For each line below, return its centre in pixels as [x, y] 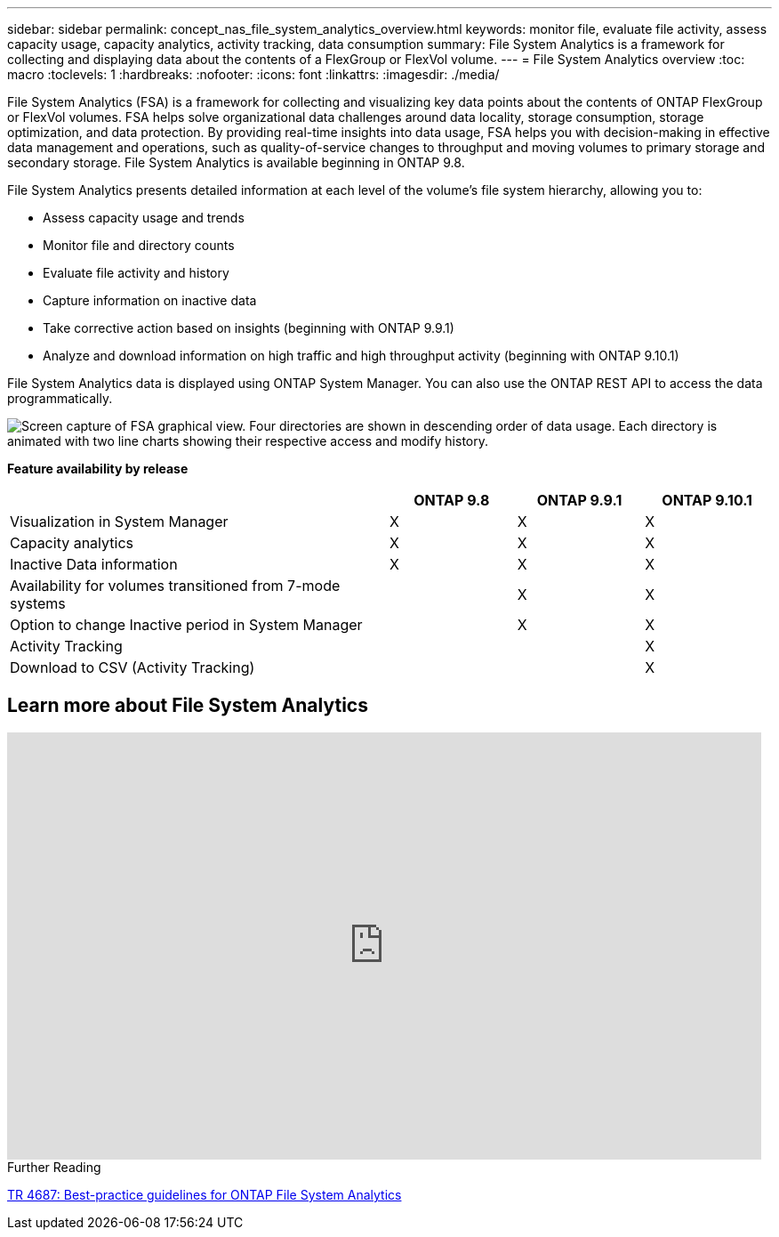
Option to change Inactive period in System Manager [186, 625]
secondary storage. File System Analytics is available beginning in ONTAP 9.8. [236, 162]
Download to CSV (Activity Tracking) [133, 667]
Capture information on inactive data [150, 300]
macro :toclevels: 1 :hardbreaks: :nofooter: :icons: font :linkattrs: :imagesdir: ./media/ [253, 74]
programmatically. [60, 398]
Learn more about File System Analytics [188, 706]
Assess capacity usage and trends [144, 218]
